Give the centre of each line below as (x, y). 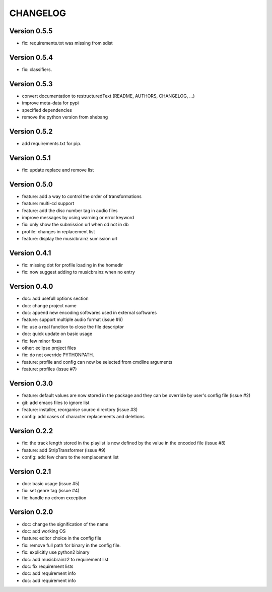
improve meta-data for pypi (50, 103)
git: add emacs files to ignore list (56, 403)
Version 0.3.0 (31, 384)
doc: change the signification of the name (65, 524)
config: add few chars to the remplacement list (70, 457)
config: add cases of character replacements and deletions (83, 417)
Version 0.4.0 (31, 286)
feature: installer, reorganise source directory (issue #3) (80, 409)
